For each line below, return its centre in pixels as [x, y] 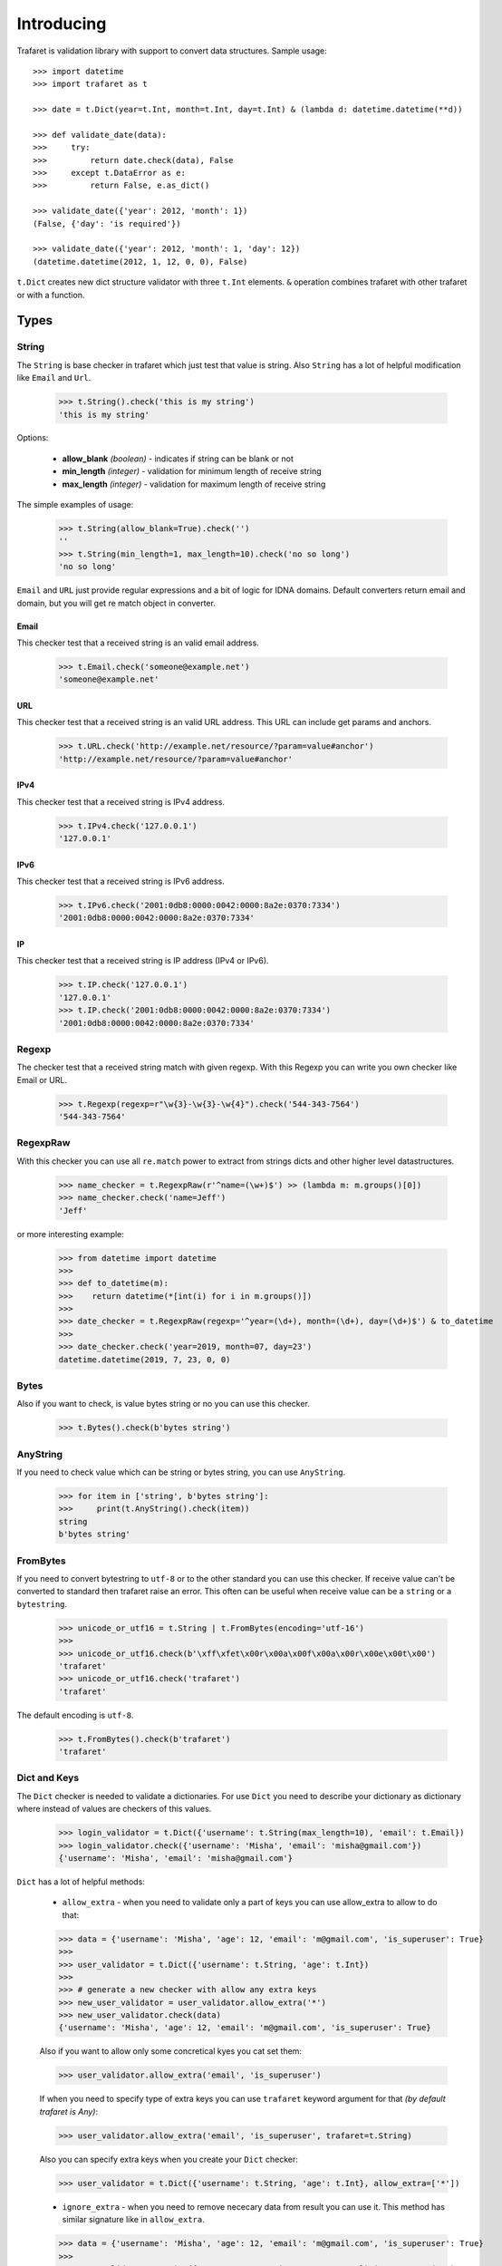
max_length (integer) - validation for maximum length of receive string [194, 484]
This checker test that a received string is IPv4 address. [121, 801]
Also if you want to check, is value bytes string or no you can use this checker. [163, 1404]
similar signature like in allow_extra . [134, 2220]
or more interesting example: [70, 1234]
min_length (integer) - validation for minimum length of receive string [192, 471]
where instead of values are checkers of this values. [114, 1809]
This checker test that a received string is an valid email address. [138, 643]
